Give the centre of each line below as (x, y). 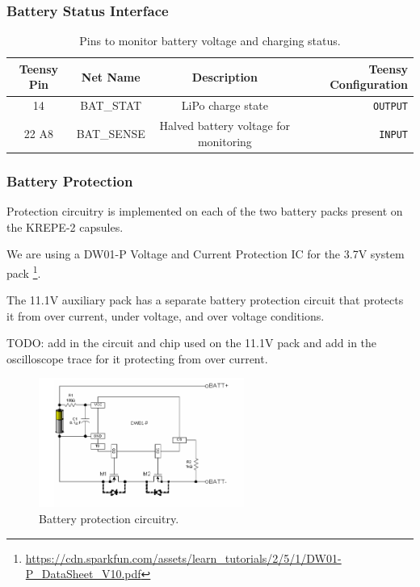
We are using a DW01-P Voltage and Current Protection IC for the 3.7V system (206, 254)
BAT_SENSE (111, 133)
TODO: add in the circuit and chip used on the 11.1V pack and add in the (192, 343)
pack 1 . (24, 271)
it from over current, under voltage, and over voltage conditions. (166, 315)
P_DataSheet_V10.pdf (83, 574)
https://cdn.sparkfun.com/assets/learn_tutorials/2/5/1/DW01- (183, 558)
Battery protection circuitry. (109, 518)
